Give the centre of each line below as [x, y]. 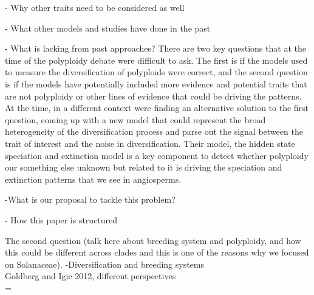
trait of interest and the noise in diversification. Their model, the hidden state [150, 143]
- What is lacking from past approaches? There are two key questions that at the [155, 48]
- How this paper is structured [61, 219]
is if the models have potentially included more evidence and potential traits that [156, 83]
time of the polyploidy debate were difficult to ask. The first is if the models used [156, 60]
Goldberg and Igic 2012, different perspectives [90, 276]
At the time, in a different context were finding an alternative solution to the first [157, 108]
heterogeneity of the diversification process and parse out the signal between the [154, 131]
